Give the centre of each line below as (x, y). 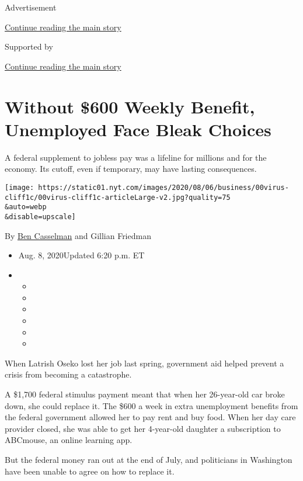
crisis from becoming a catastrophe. (68, 374)
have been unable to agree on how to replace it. (90, 471)
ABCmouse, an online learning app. (69, 440)
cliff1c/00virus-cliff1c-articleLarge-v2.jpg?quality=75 (118, 197)
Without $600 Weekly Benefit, (130, 106)
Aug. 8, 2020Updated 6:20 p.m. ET (81, 255)
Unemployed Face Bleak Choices (138, 129)
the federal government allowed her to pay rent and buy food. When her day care (150, 417)
